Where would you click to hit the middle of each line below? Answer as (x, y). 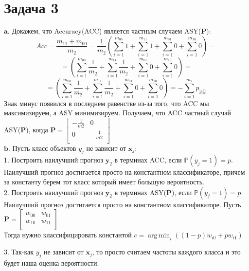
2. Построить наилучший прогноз (54, 192)
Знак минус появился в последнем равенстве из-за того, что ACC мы (107, 103)
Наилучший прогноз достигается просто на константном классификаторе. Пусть (123, 204)
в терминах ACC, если (148, 160)
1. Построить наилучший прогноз (54, 160)
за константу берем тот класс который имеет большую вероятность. (104, 182)
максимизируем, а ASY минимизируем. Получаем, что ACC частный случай (118, 113)
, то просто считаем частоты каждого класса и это (166, 252)
